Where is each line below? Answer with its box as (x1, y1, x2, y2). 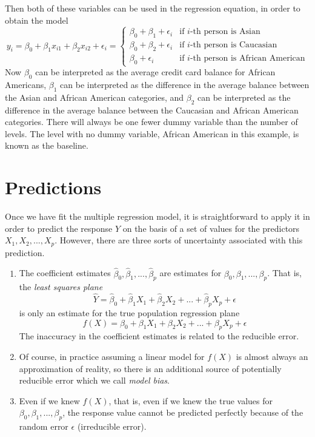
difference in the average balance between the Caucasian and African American (5, 103, 299, 116)
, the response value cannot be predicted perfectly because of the (62, 406, 303, 419)
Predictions (5, 175, 102, 200)
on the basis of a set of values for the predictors (122, 222, 300, 234)
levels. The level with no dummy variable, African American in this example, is (5, 127, 299, 140)
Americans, (5, 78, 47, 90)
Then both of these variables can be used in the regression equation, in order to (5, 2, 300, 14)
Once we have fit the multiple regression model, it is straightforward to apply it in (5, 210, 310, 223)
